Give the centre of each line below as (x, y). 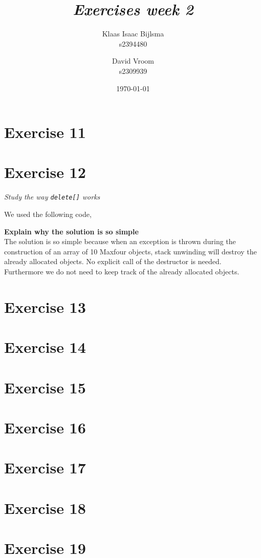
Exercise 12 (45, 172)
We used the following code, (48, 214)
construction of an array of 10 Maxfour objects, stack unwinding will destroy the (130, 251)
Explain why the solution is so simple (71, 231)
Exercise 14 (45, 347)
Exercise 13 (45, 306)
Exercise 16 (45, 427)
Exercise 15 (45, 387)
